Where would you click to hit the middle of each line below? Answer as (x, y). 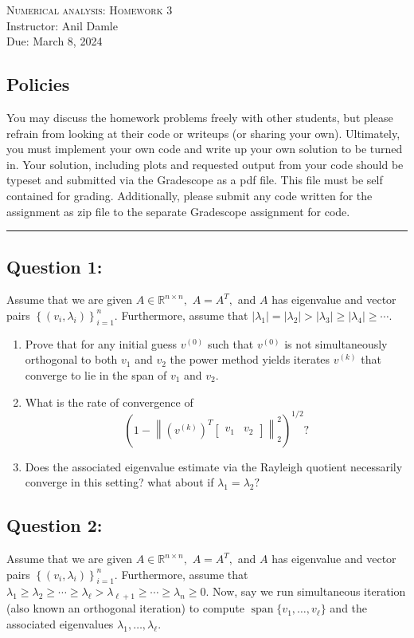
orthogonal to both (71, 359)
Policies (38, 84)
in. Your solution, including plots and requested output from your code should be (205, 164)
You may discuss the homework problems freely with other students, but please (200, 117)
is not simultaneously (336, 343)
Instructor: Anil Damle (62, 25)
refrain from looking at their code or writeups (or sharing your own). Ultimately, (203, 133)
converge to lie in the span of (96, 374)
